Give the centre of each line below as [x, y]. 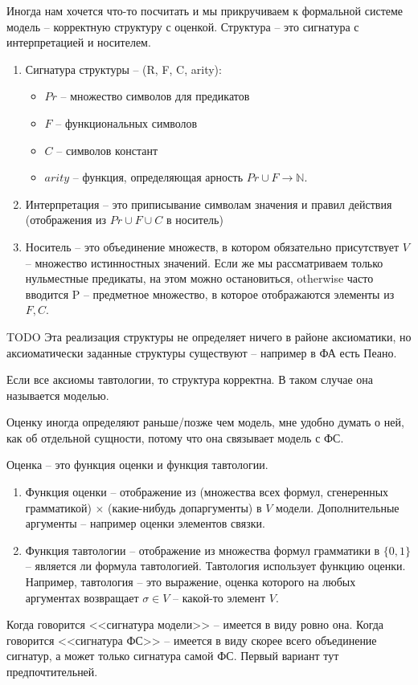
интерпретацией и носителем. [79, 42]
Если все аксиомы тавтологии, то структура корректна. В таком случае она [190, 379]
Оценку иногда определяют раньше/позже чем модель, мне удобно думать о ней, [205, 422]
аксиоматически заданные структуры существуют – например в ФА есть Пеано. [202, 352]
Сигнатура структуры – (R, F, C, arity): [123, 69]
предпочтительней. [52, 671]
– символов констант [107, 150]
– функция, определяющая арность [158, 177]
